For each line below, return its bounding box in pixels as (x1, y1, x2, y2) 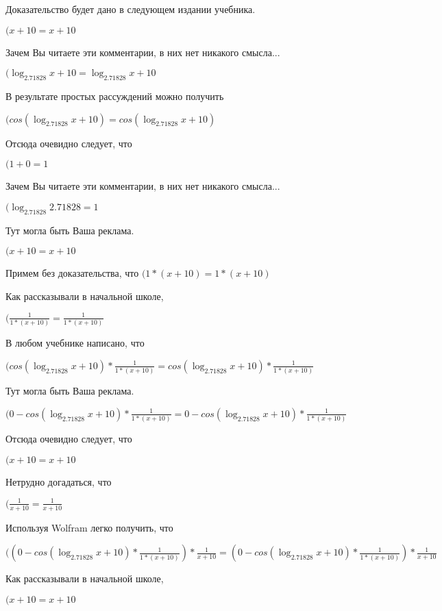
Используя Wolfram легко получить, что (5, 520, 173, 534)
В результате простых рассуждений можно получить (5, 88, 224, 103)
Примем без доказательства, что (5, 266, 139, 280)
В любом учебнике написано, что (5, 336, 145, 350)
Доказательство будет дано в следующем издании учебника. (5, 2, 256, 16)
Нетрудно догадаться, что (5, 474, 112, 488)
